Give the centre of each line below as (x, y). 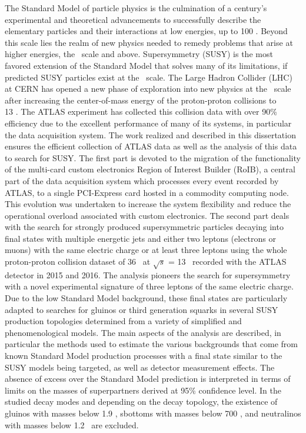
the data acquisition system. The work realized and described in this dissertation (150, 134)
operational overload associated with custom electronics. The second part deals (147, 215)
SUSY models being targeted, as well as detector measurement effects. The (140, 367)
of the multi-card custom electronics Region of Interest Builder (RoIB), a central (150, 169)
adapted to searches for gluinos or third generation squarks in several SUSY (142, 309)
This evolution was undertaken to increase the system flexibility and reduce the (148, 204)
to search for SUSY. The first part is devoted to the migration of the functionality (153, 157)
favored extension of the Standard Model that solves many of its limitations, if (146, 65)
